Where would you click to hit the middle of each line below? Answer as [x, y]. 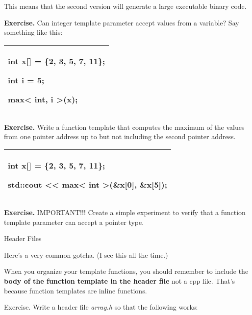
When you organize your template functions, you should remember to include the [126, 271]
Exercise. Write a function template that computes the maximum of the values [124, 127]
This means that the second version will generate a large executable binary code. [125, 6]
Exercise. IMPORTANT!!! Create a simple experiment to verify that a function [125, 212]
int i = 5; [26, 80]
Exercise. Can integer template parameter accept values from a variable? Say [122, 22]
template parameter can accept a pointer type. [74, 222]
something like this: [33, 32]
